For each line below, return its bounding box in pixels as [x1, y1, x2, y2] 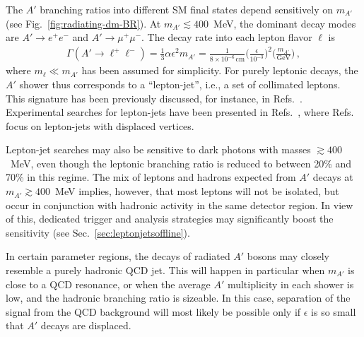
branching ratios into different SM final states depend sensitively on [40, 2, 333, 16]
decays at [312, 170, 353, 184]
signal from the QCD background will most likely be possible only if [6, 304, 301, 319]
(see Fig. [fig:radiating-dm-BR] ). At [6, 16, 161, 30]
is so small [311, 304, 356, 319]
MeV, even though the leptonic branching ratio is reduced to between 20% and [10, 155, 352, 170]
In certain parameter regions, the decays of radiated [6, 249, 230, 264]
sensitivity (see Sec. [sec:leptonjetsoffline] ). [6, 225, 190, 240]
